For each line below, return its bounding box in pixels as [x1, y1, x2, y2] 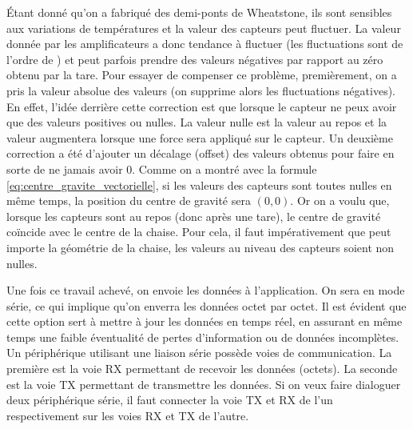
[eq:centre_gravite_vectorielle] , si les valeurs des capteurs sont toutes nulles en [6, 176, 392, 193]
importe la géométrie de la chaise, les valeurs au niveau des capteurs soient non [6, 239, 395, 255]
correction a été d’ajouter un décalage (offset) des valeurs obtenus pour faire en [6, 145, 395, 162]
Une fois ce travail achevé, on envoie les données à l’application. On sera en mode [6, 282, 405, 299]
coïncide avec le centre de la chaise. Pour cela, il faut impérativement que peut [6, 223, 391, 240]
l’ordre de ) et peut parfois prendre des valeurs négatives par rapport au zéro [6, 50, 383, 67]
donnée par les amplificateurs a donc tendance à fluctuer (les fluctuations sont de [6, 35, 403, 52]
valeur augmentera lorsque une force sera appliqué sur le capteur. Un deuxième [6, 129, 393, 146]
